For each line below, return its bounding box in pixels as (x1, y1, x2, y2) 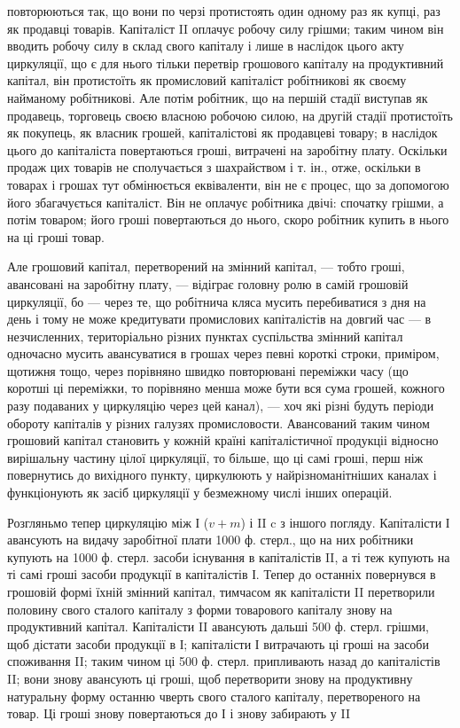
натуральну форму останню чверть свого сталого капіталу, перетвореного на (7, 686, 421, 705)
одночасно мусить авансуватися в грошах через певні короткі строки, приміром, (7, 344, 440, 363)
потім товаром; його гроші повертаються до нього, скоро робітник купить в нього (7, 210, 449, 229)
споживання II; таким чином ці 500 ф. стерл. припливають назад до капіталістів (7, 652, 441, 670)
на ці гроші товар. (7, 227, 105, 246)
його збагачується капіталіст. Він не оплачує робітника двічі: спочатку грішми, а (7, 192, 444, 211)
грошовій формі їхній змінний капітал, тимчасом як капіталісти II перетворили (7, 583, 435, 600)
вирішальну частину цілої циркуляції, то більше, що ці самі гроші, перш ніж (7, 448, 424, 466)
